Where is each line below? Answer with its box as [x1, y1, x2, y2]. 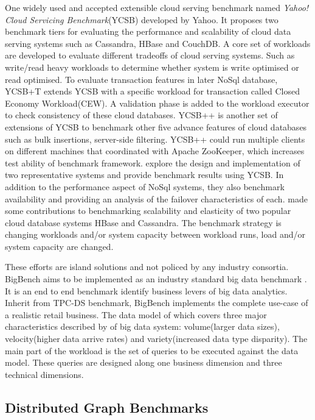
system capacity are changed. [5, 240, 114, 252]
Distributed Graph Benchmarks [5, 397, 209, 416]
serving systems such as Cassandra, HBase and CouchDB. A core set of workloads [5, 37, 311, 49]
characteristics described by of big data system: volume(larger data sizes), [5, 320, 280, 333]
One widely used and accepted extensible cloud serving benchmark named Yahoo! [5, 1, 309, 13]
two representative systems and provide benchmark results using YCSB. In [5, 168, 284, 181]
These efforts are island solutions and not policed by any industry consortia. [5, 260, 289, 273]
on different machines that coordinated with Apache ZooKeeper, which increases [5, 144, 305, 157]
